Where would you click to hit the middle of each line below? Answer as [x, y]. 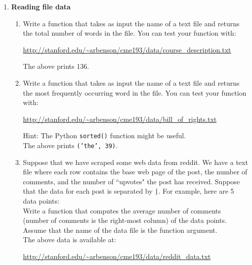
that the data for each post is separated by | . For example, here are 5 [128, 191]
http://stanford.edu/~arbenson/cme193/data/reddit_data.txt [117, 256]
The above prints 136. [56, 66]
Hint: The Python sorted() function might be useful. [105, 135]
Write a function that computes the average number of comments [122, 210]
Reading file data [41, 6]
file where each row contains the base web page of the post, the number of [135, 172]
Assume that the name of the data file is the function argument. [120, 230]
